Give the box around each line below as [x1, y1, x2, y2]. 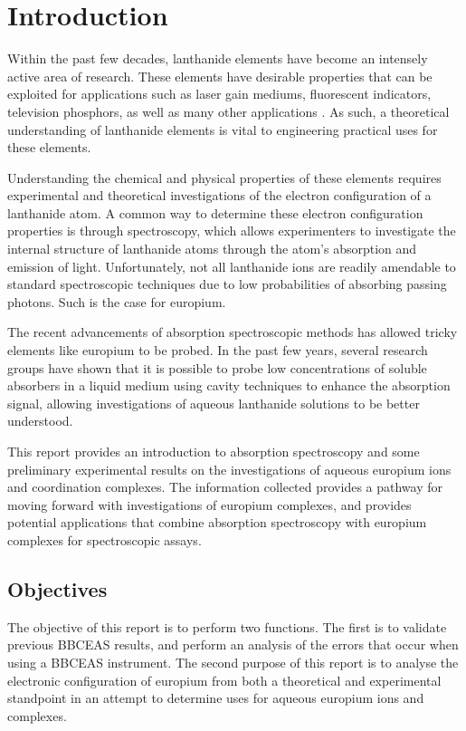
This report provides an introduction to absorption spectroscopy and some [7, 442, 420, 460]
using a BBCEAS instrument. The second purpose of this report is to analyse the [7, 652, 459, 671]
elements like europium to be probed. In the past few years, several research [7, 341, 428, 360]
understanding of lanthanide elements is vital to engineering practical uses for [7, 120, 438, 139]
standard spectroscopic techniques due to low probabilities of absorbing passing [7, 274, 447, 293]
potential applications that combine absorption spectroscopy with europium [7, 513, 427, 532]
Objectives [7, 574, 108, 602]
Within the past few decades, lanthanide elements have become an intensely [7, 49, 428, 68]
